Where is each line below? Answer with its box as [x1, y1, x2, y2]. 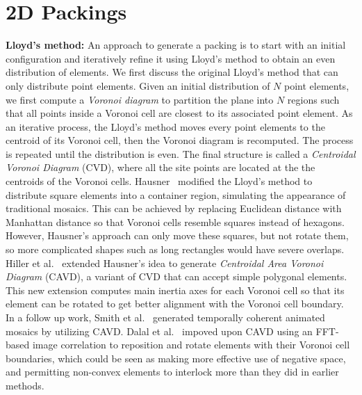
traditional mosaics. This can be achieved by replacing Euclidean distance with [6, 201, 342, 216]
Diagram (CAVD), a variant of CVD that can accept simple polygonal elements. [6, 269, 347, 284]
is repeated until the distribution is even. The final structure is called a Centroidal [6, 146, 356, 161]
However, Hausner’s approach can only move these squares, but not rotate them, [6, 228, 349, 243]
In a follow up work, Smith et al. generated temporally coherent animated [6, 310, 325, 324]
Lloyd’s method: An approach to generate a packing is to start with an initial [6, 38, 346, 52]
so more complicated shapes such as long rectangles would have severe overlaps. [6, 242, 345, 257]
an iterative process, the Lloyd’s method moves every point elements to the [6, 119, 325, 134]
